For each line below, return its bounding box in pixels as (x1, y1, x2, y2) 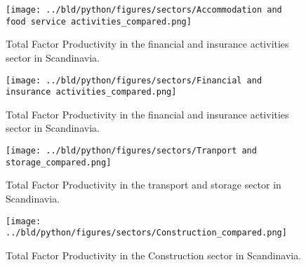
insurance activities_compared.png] (6, 87, 177, 97)
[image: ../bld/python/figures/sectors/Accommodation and (6, 5, 282, 15)
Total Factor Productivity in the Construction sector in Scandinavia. (6, 247, 302, 262)
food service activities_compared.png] (6, 16, 192, 27)
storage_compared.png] (6, 157, 112, 167)
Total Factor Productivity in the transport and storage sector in (6, 177, 281, 192)
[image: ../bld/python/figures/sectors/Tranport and (6, 146, 257, 156)
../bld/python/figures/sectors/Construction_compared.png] (6, 228, 287, 238)
